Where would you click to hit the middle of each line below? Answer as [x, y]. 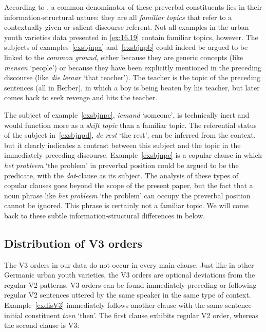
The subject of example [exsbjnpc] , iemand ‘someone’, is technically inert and [127, 114]
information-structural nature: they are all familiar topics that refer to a [118, 17]
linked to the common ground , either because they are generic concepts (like [124, 57]
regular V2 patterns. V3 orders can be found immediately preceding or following [130, 284]
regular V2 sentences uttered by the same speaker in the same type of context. [128, 295]
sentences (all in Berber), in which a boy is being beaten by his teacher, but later [132, 87]
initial [13, 315]
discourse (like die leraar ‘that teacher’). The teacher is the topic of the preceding [132, 77]
